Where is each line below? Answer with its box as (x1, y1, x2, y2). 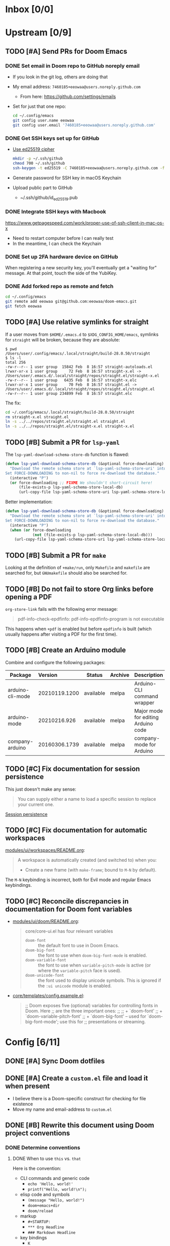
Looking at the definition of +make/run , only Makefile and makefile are (5, 565, 150, 571)
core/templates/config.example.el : (12, 992, 84, 999)
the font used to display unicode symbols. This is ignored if (37, 977, 161, 984)
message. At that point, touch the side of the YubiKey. (5, 270, 117, 276)
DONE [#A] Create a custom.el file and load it (5, 1074, 148, 1083)
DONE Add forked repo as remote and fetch (5, 283, 114, 290)
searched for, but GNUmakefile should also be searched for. (5, 570, 128, 576)
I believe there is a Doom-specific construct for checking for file (12, 1095, 146, 1101)
